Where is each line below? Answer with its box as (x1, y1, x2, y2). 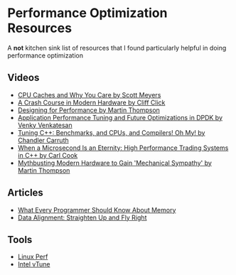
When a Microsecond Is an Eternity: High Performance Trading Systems (17, 144, 229, 152)
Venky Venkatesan (17, 121, 73, 129)
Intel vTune (17, 260, 50, 269)
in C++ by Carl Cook (17, 151, 78, 159)
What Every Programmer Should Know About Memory (17, 205, 176, 214)
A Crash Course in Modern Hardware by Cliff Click (17, 98, 166, 107)
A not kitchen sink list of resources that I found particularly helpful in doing (7, 43, 227, 52)
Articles (7, 187, 44, 199)
